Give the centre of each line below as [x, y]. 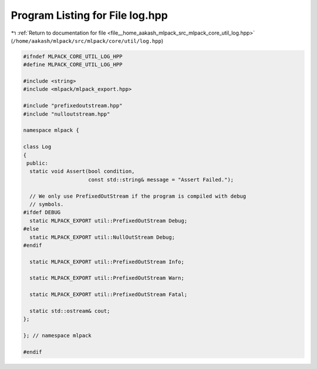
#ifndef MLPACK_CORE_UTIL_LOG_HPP [73, 56]
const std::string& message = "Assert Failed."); [161, 180]
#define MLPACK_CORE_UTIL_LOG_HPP [73, 65]
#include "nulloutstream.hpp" [67, 114]
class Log [37, 147]
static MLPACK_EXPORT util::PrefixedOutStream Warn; [107, 278]
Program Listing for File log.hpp [90, 15]
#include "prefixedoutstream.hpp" [73, 106]
